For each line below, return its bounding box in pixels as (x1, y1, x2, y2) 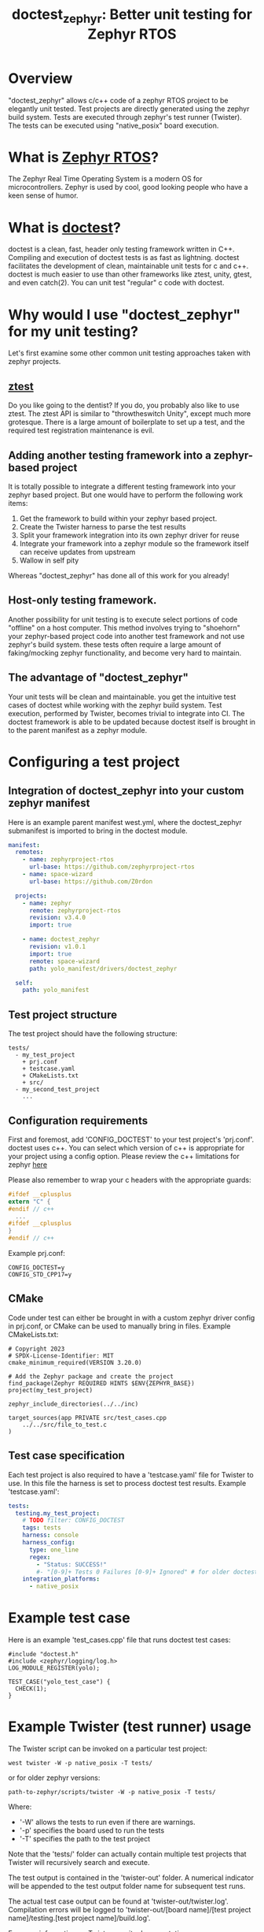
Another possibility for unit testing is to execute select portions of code (8, 615, 238, 624)
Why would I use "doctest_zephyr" (8, 306, 241, 324)
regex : (28, 1553, 51, 1561)
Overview (8, 69, 73, 87)
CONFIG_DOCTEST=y (8, 1264, 65, 1272)
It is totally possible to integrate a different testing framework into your (8, 481, 236, 491)
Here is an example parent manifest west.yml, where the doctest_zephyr (8, 817, 242, 827)
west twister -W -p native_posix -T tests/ (8, 1759, 153, 1767)
